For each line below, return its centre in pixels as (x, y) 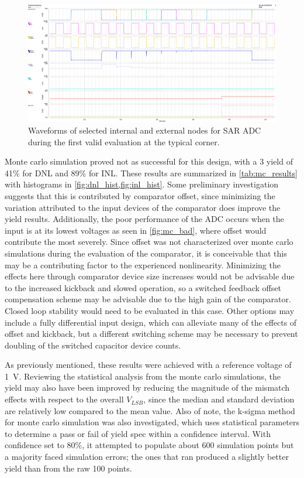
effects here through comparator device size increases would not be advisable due (150, 276)
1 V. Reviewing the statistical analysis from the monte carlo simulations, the (143, 376)
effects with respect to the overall (64, 399)
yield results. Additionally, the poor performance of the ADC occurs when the (144, 219)
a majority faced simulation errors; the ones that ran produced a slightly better (147, 457)
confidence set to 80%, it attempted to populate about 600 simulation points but (149, 445)
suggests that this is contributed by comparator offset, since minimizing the (140, 195)
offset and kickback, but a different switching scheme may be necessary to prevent (151, 334)
